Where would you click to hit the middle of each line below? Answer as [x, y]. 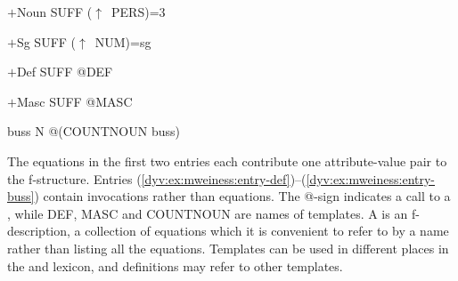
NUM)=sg [123, 41]
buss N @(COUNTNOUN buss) [94, 131]
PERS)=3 [139, 12]
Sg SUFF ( [46, 41]
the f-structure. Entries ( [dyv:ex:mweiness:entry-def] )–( [157, 178]
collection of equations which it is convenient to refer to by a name [267, 231]
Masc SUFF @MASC [74, 101]
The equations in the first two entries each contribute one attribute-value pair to [227, 161]
